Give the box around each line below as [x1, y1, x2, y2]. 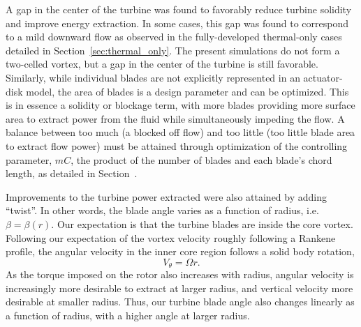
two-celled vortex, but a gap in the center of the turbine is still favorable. [6, 56, 318, 71]
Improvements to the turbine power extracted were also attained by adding [6, 189, 327, 204]
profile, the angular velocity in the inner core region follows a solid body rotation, [6, 244, 355, 259]
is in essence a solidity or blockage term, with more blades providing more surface [6, 98, 355, 112]
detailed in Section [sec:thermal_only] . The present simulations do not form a [6, 43, 340, 57]
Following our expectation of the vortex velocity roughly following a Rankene [6, 230, 336, 245]
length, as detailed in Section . [6, 166, 138, 181]
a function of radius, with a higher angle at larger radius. [6, 307, 250, 322]
